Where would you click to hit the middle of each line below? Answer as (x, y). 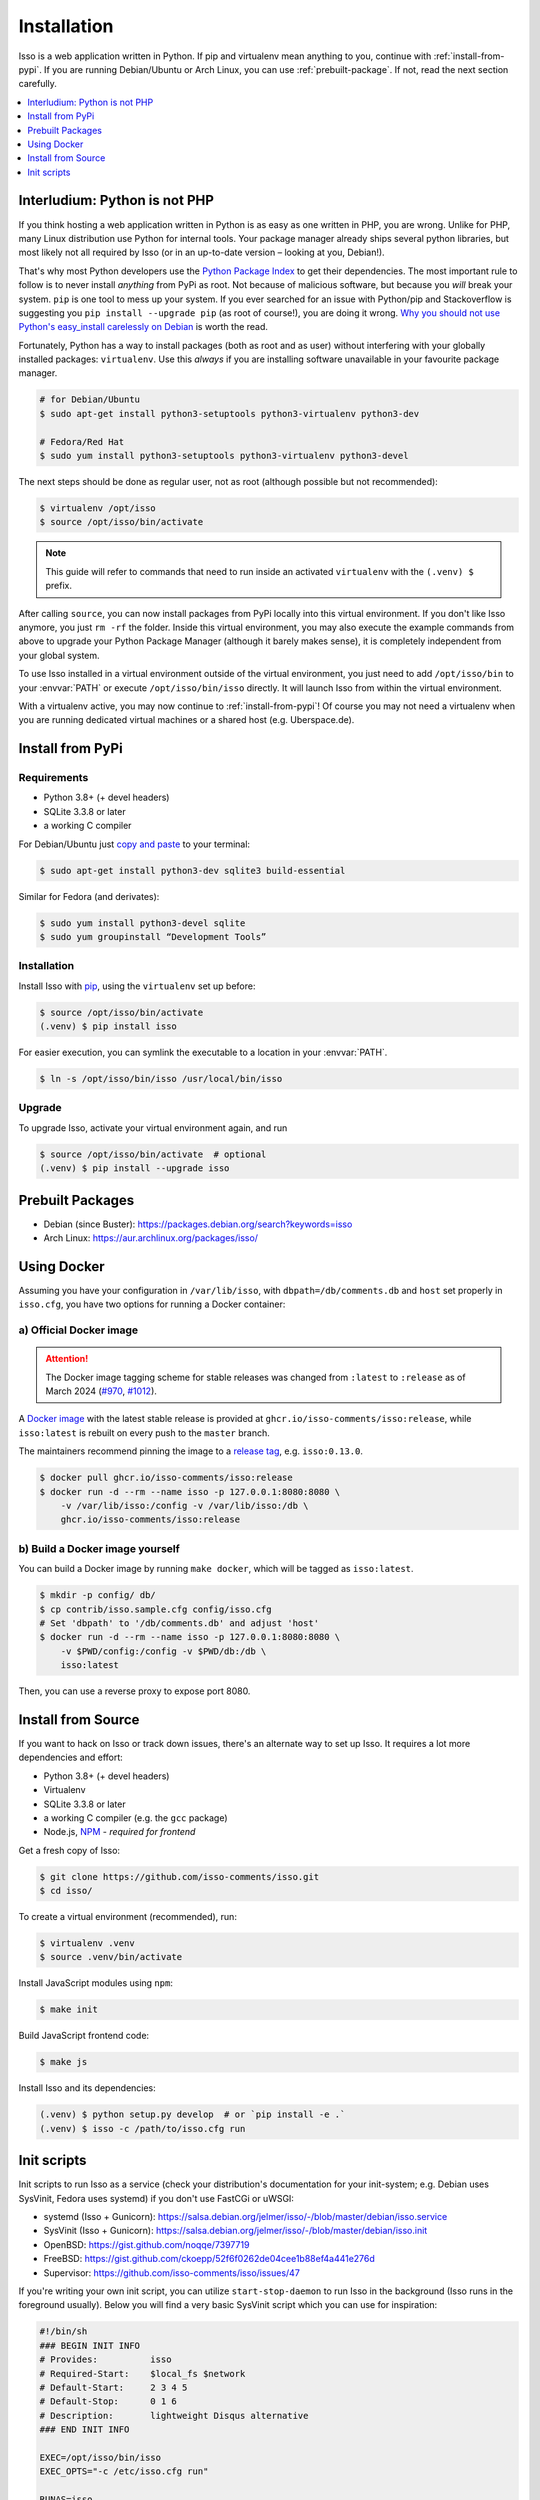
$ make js (63, 2062)
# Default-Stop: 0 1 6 (108, 2401)
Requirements (53, 778)
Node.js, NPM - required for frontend (119, 1832)
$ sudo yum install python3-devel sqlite (142, 923)
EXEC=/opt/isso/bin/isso (100, 2457)
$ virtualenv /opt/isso (98, 508)
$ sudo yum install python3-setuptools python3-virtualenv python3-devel (224, 456)
